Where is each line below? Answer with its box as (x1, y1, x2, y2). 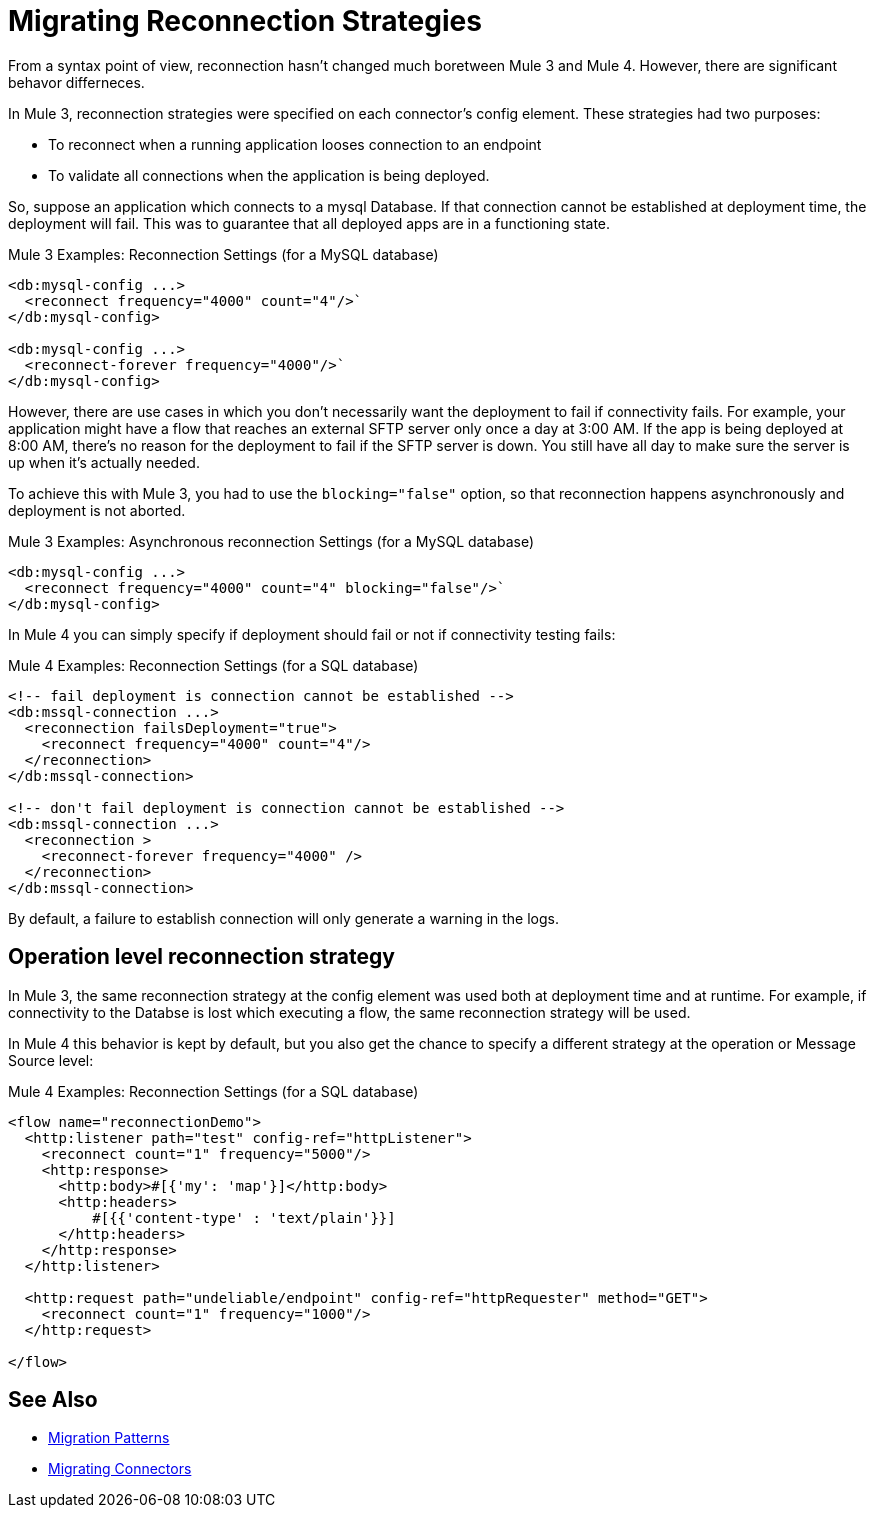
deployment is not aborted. (8, 501, 186, 519)
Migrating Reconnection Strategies (8, 4, 482, 38)
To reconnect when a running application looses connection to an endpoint (48, 135, 542, 153)
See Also (8, 1387, 98, 1413)
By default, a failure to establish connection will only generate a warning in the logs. (8, 909, 560, 927)
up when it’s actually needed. (8, 453, 200, 471)
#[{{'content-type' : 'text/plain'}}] (92, 1209, 396, 1226)
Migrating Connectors (48, 1460, 192, 1478)
